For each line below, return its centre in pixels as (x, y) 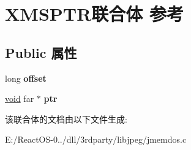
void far (20, 98)
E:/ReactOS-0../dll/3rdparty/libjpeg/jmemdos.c (96, 139)
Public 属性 (41, 52)
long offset (26, 78)
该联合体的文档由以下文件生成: (66, 119)
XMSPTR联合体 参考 (95, 14)
